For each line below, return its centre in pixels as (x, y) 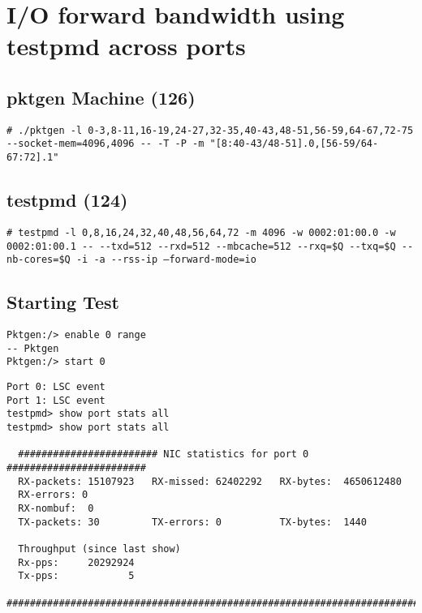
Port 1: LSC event (56, 400)
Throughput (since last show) (99, 549)
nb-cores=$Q (39, 260)
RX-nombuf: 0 (56, 508)
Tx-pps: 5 (76, 576)
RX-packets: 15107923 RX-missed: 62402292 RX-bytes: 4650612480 (210, 481)
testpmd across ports (126, 46)
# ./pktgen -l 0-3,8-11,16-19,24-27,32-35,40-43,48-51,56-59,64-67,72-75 (210, 130)
